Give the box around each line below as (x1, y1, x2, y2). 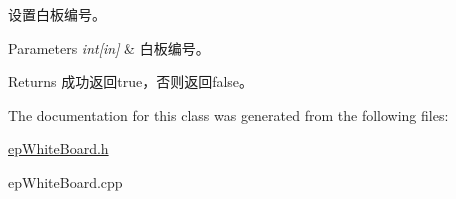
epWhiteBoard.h (8, 138, 109, 159)
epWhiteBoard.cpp (8, 171, 123, 192)
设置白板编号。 (8, 4, 106, 24)
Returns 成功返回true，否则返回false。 (8, 71, 254, 92)
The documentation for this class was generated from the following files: (8, 104, 449, 125)
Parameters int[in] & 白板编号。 (8, 37, 210, 58)
